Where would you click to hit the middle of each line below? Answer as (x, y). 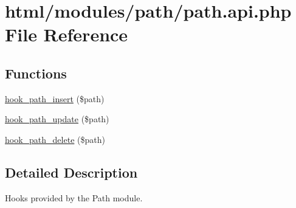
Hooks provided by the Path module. (74, 197)
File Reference (67, 34)
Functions (36, 73)
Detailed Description (71, 172)
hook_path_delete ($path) (55, 139)
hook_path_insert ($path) (55, 98)
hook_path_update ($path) (57, 119)
